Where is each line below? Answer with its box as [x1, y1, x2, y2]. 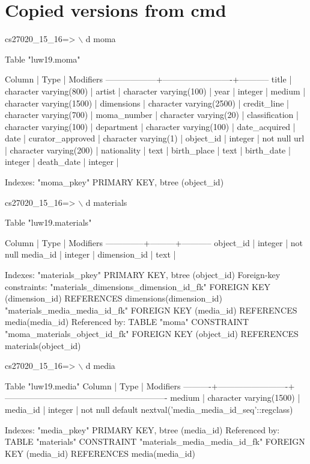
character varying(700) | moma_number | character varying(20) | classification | [5, 108, 299, 121]
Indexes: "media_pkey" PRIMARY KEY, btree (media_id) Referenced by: [5, 423, 280, 436]
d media [85, 359, 115, 372]
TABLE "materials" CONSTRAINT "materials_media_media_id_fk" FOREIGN [5, 435, 305, 448]
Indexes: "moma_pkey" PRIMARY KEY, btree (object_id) [5, 176, 224, 188]
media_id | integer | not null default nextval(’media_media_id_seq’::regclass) [5, 403, 293, 415]
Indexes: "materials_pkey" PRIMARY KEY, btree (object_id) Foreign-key [5, 268, 281, 281]
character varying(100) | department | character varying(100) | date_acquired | [5, 120, 296, 132]
